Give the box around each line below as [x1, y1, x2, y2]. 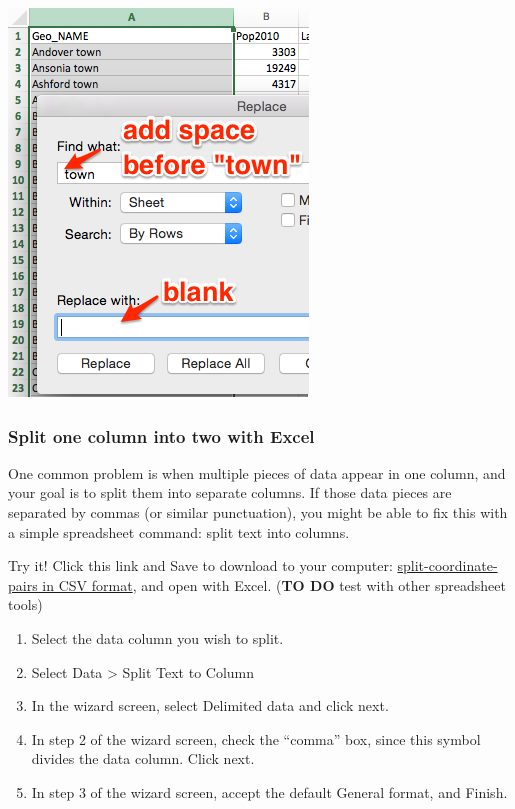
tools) [8, 594, 43, 615]
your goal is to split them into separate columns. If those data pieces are [8, 482, 452, 503]
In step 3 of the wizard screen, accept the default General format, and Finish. [31, 781, 508, 802]
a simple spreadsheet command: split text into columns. [8, 521, 350, 542]
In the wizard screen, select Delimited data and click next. [31, 695, 389, 716]
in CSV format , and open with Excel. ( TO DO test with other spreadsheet [42, 574, 506, 595]
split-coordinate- [397, 555, 498, 576]
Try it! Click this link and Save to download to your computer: [8, 555, 393, 576]
